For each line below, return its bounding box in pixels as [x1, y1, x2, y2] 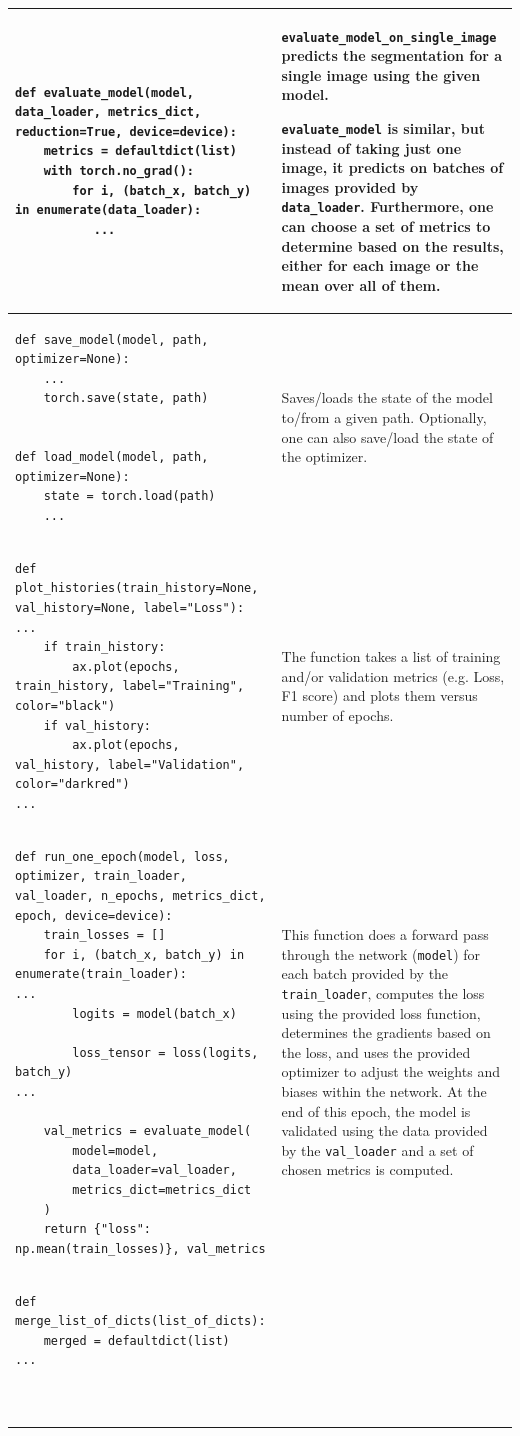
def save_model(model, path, [15, 332, 209, 347]
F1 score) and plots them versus [281, 685, 478, 706]
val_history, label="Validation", [15, 757, 245, 772]
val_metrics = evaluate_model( [43, 1124, 252, 1139]
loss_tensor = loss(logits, [72, 1045, 259, 1060]
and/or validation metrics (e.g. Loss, [281, 665, 505, 686]
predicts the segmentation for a [281, 45, 503, 66]
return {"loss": [43, 1222, 152, 1237]
